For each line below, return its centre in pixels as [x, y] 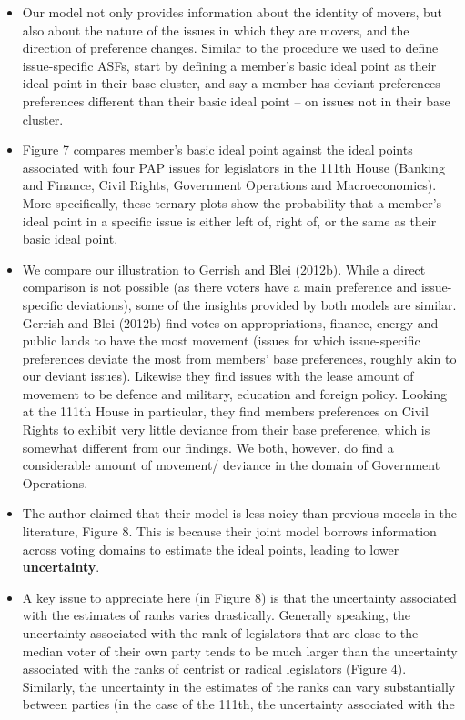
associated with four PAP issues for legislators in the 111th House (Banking [233, 167]
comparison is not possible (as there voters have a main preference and [220, 287]
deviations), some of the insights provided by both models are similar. [262, 304]
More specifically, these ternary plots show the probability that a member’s [232, 202]
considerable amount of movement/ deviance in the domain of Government [231, 465]
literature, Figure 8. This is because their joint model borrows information [229, 531]
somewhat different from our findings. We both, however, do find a [208, 447]
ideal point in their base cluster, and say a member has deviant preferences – [237, 83]
